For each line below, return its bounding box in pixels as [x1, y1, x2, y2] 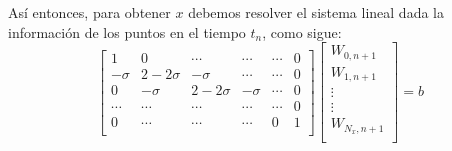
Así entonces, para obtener [8, 2, 171, 22]
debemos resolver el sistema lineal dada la [188, 2, 444, 22]
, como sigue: [262, 21, 342, 42]
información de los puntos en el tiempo [8, 21, 246, 42]
